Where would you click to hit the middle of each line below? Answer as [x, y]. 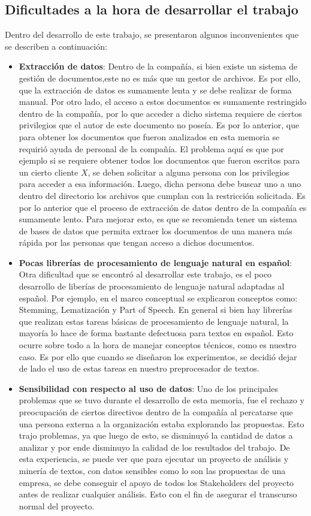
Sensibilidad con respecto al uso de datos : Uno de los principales [148, 388]
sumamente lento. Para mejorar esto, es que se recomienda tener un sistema [158, 219]
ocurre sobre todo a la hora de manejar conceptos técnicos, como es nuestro [158, 345]
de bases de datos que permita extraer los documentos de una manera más [155, 230]
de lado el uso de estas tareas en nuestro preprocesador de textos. [139, 368]
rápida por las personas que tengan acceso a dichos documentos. [137, 242]
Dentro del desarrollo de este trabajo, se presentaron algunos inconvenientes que [152, 34]
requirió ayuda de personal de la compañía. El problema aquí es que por [151, 148]
